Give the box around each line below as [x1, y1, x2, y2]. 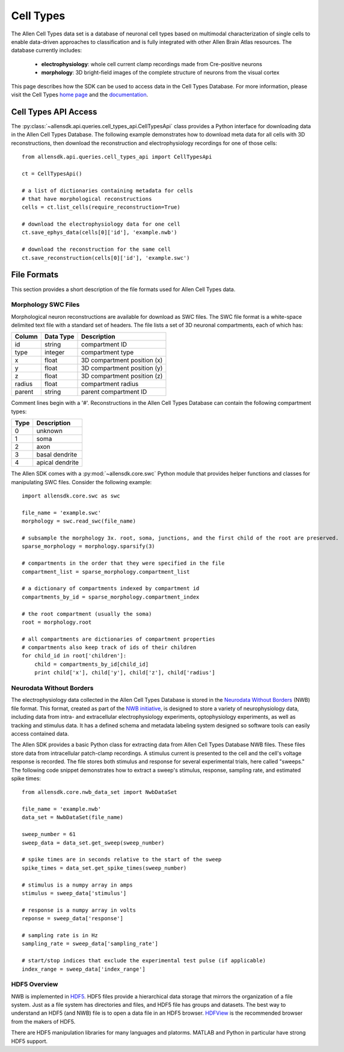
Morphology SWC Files [11, 301, 80, 309]
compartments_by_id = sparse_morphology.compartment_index [22, 593, 200, 600]
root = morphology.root [22, 618, 92, 626]
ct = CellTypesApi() [22, 170, 82, 177]
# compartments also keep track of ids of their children [22, 644, 197, 651]
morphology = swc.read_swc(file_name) [22, 518, 137, 524]
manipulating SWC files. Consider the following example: [11, 478, 152, 485]
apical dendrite [36, 458, 79, 467]
